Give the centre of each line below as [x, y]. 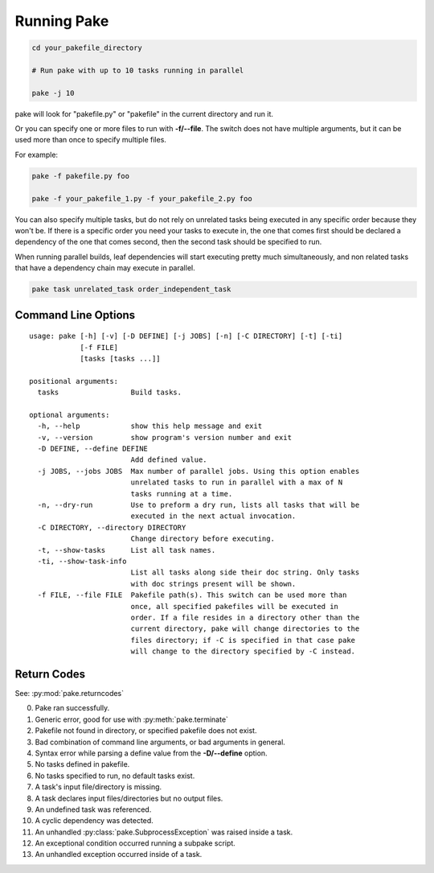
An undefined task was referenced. [93, 809]
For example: [37, 154]
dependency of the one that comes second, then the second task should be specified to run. [168, 242]
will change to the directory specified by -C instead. [243, 651]
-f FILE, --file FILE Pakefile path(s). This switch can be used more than [192, 595]
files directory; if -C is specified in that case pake [243, 640]
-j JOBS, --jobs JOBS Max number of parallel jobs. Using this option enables [199, 471]
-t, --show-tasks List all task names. [127, 550]
